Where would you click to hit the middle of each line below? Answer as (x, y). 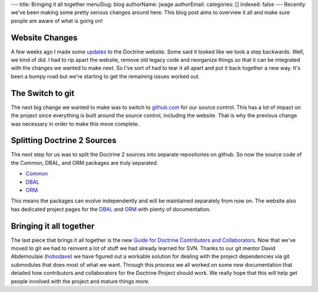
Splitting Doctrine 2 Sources (64, 140)
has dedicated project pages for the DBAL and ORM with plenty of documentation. (111, 209)
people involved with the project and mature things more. (80, 281)
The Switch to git (43, 93)
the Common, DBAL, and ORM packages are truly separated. (85, 162)
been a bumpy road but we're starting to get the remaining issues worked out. (105, 76)
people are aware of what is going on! (57, 21)
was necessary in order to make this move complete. (75, 124)
